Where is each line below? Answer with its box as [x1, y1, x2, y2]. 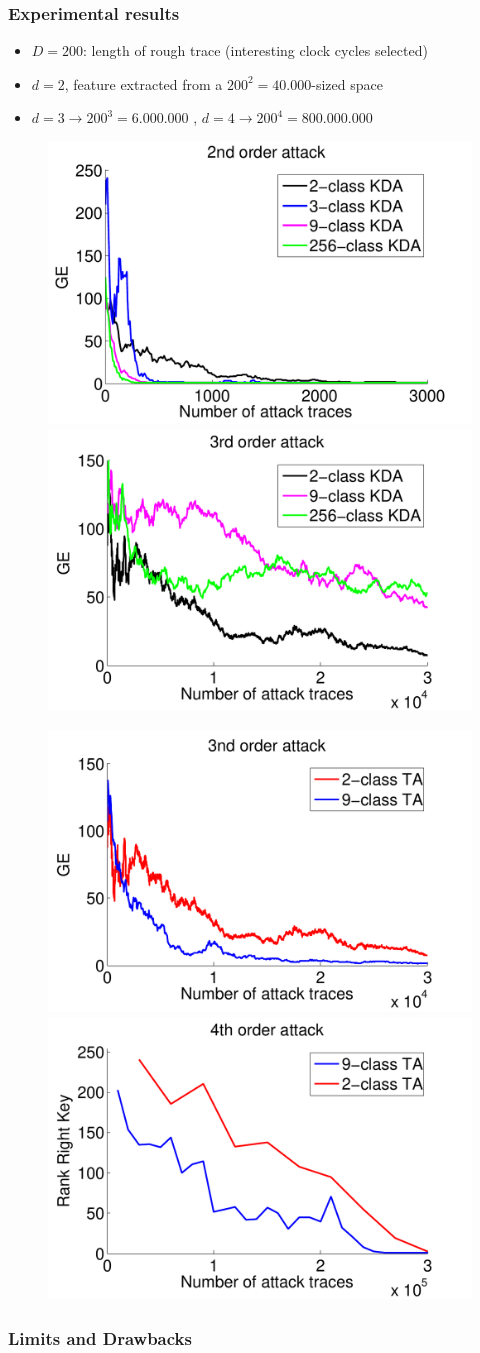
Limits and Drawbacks [8, 1325, 192, 1350]
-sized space [311, 73, 383, 94]
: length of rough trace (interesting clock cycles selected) [83, 40, 428, 61]
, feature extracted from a [64, 73, 223, 94]
